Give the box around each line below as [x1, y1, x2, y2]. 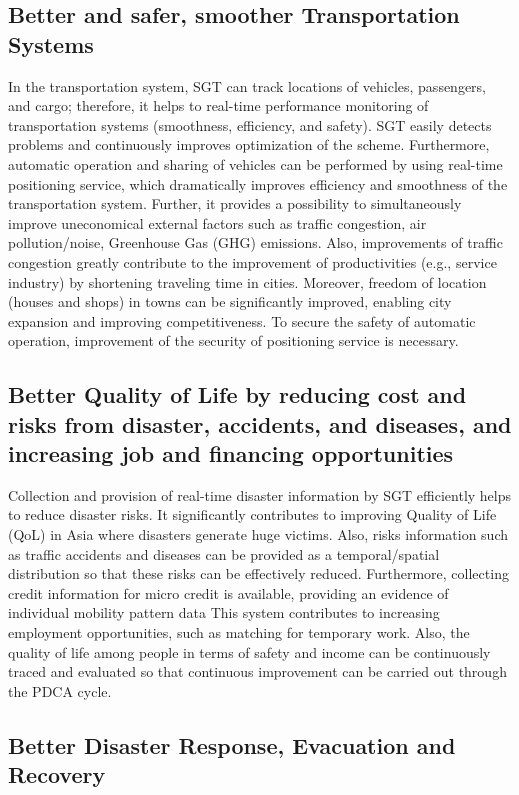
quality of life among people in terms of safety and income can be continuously [8, 641, 491, 662]
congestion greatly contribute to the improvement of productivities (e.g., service [8, 251, 497, 272]
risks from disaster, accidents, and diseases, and [8, 408, 512, 439]
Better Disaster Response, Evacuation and [8, 729, 456, 760]
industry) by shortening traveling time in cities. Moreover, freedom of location [8, 271, 487, 292]
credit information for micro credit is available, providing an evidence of [8, 582, 449, 603]
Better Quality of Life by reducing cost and [8, 379, 467, 410]
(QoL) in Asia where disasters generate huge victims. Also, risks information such [8, 524, 508, 545]
